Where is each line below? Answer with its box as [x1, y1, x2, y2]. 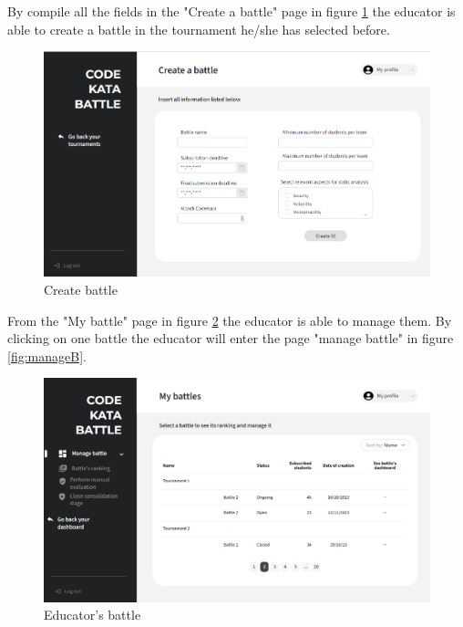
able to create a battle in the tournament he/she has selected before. [7, 19, 390, 38]
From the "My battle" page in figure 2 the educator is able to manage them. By [7, 310, 452, 329]
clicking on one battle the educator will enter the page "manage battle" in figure [7, 329, 454, 348]
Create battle [44, 279, 118, 298]
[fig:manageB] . [7, 346, 87, 365]
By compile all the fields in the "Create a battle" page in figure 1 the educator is [7, 2, 456, 20]
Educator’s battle [44, 605, 141, 624]
